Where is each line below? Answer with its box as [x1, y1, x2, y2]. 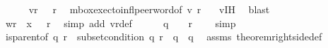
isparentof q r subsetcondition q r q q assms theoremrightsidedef [5, 29, 322, 44]
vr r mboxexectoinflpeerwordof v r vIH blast [28, 2, 270, 16]
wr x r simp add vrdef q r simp [5, 15, 236, 30]
